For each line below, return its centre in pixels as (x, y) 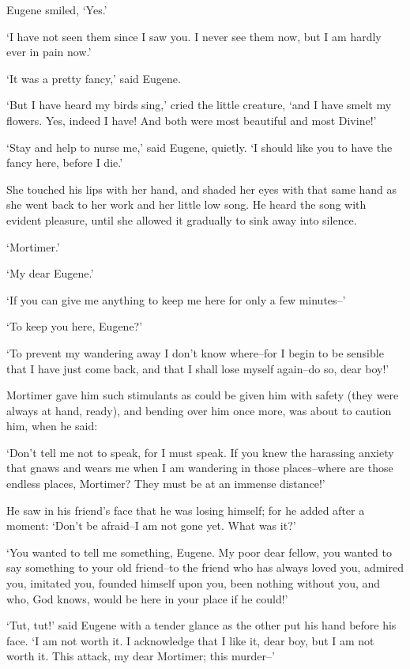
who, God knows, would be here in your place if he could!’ (147, 598)
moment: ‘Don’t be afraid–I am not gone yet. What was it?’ (151, 525)
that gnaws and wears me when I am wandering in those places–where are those (200, 468)
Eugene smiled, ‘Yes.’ (57, 9)
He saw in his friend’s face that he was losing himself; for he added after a (186, 510)
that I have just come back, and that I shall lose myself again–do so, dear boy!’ (198, 368)
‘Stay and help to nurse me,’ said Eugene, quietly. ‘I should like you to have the (199, 147)
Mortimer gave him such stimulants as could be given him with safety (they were (203, 395)
